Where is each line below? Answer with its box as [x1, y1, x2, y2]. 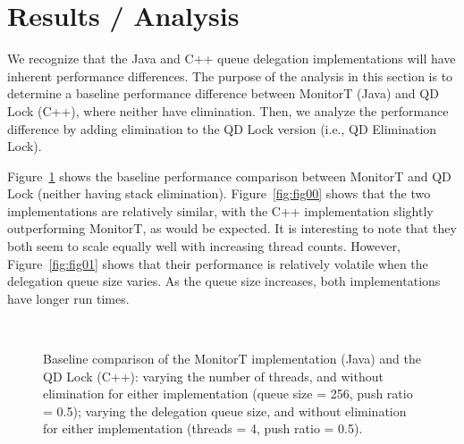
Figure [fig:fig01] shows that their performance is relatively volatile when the [7, 254, 428, 272]
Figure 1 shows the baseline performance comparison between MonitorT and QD [7, 166, 451, 185]
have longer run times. [7, 289, 130, 307]
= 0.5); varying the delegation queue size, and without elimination [43, 401, 407, 420]
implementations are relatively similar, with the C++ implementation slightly [7, 201, 434, 220]
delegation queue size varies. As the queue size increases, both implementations [7, 272, 441, 290]
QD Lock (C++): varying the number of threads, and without [43, 366, 384, 385]
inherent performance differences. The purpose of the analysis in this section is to [7, 66, 453, 85]
